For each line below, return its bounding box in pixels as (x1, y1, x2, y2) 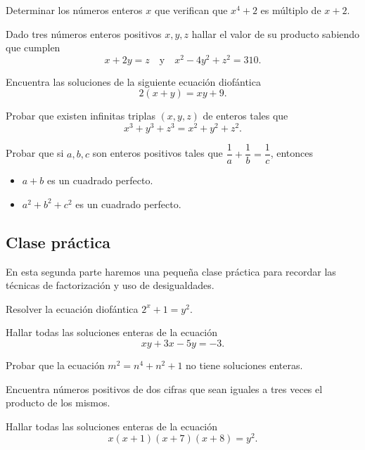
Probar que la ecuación (6, 357, 105, 372)
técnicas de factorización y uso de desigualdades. (6, 278, 214, 292)
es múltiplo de (260, 3, 321, 17)
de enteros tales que (203, 108, 288, 123)
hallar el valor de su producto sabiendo (191, 26, 360, 41)
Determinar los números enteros (6, 3, 143, 17)
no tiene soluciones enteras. (186, 357, 303, 372)
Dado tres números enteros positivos (6, 26, 162, 41)
